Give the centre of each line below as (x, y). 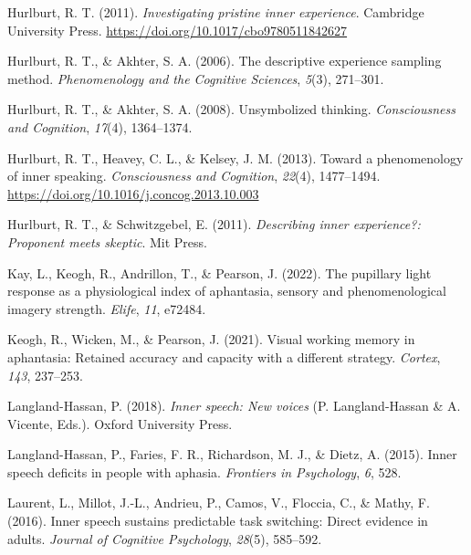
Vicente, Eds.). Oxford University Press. (120, 423)
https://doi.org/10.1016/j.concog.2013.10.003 (133, 193)
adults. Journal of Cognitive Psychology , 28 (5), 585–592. (165, 538)
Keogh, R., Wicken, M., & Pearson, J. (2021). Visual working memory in (211, 339)
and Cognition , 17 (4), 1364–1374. (100, 126)
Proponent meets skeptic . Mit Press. (107, 241)
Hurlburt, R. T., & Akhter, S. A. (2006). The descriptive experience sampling (225, 61)
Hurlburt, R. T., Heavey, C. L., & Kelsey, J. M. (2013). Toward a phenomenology (235, 157)
